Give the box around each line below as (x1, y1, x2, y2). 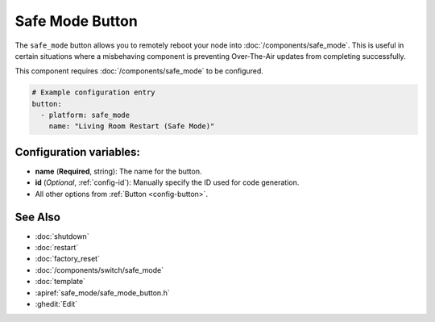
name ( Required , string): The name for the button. (35, 166, 202, 176)
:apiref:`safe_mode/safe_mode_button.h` (35, 287, 170, 298)
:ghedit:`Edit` (35, 299, 78, 309)
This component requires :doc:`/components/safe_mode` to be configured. (14, 66, 263, 76)
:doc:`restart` (35, 243, 79, 253)
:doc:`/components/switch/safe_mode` (35, 265, 164, 274)
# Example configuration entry (31, 88, 156, 97)
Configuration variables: (14, 145, 141, 159)
